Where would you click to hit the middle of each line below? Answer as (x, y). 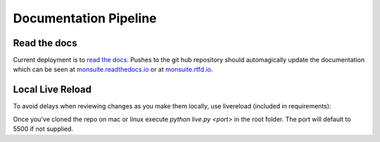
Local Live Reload (52, 90)
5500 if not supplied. (43, 129)
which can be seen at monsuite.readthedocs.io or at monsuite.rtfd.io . (113, 69)
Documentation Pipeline (85, 18)
